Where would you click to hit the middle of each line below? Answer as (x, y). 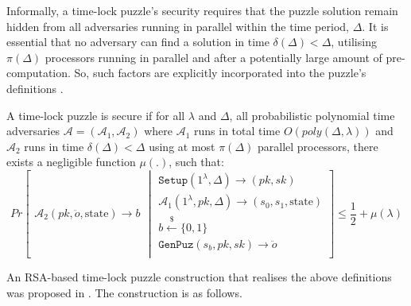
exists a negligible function (71, 162)
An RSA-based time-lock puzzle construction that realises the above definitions (199, 277)
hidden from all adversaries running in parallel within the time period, (178, 26)
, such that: (196, 162)
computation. (39, 73)
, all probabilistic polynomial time (312, 115)
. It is (375, 26)
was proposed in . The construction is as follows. (124, 292)
